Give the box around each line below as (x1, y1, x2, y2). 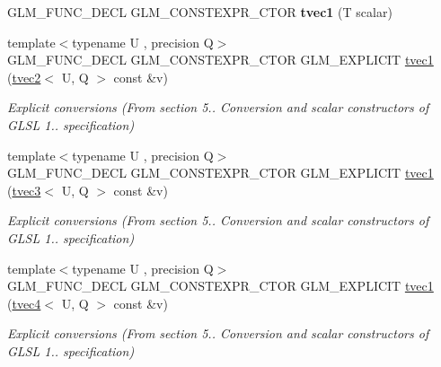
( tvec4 (7, 293, 41, 312)
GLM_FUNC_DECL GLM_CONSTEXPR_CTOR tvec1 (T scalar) (7, 3, 392, 21)
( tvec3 (7, 180, 41, 199)
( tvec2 (7, 67, 41, 86)
